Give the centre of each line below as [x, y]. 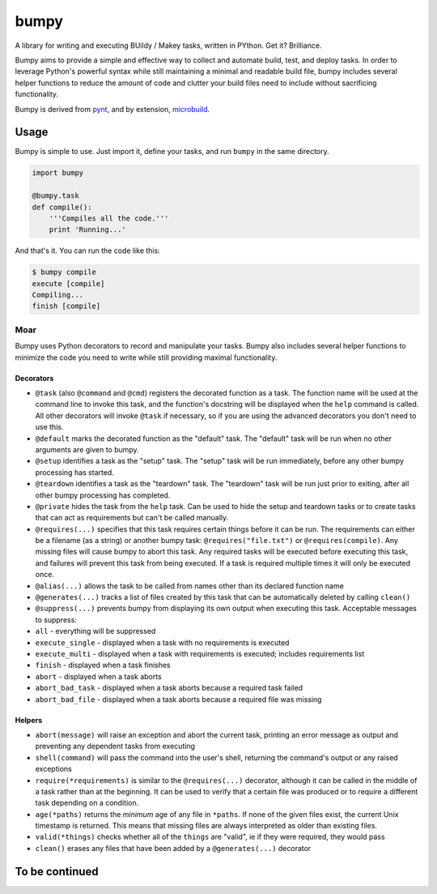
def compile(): [62, 207]
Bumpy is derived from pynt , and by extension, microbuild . [112, 109]
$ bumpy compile [64, 272]
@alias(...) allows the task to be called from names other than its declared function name [189, 586]
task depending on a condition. [87, 803]
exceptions [53, 769]
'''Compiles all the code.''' [109, 218]
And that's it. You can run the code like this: [88, 250]
